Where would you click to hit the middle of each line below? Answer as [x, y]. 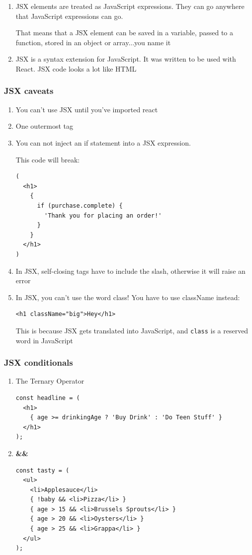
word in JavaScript [44, 340]
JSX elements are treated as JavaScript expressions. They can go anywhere [130, 6]
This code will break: [48, 159]
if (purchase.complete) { [80, 205]
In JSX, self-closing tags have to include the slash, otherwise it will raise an [130, 271]
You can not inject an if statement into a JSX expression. [103, 142]
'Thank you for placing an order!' [103, 215]
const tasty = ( [42, 470]
